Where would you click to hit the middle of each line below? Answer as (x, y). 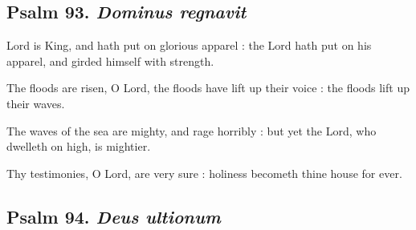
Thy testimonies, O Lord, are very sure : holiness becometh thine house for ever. (204, 173)
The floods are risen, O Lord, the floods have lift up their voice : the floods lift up (208, 88)
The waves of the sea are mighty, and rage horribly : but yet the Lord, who (192, 130)
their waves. (36, 103)
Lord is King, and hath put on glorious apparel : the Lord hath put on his (189, 45)
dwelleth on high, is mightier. (79, 146)
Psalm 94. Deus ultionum (114, 216)
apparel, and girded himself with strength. (110, 61)
